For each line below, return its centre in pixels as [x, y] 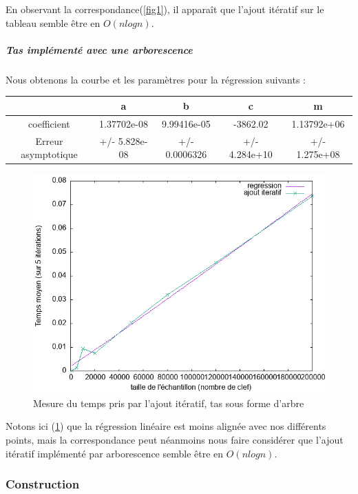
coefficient [49, 123]
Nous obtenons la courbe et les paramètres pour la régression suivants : [156, 79]
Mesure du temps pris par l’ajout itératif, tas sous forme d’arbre [169, 403]
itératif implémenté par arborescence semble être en [115, 453]
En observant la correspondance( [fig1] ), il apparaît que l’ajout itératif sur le [165, 9]
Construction [43, 484]
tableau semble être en [53, 22]
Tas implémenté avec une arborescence [99, 49]
